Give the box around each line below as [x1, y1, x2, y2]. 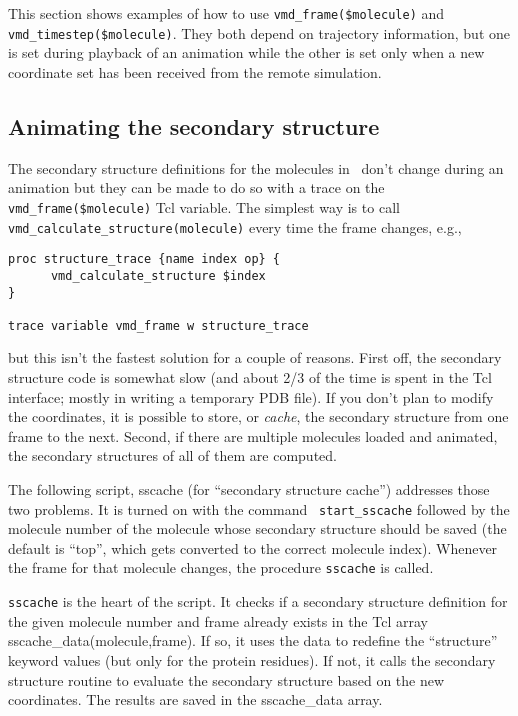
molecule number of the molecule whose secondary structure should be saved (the [8, 518, 507, 539]
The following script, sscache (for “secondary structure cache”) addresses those [8, 479, 490, 500]
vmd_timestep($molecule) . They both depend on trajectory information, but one [8, 22, 510, 43]
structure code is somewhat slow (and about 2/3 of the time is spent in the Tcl [8, 367, 492, 388]
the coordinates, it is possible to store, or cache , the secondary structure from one [8, 406, 509, 427]
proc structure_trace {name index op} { [8, 252, 281, 267]
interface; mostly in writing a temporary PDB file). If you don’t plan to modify [8, 386, 494, 407]
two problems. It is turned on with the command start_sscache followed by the [8, 498, 510, 519]
